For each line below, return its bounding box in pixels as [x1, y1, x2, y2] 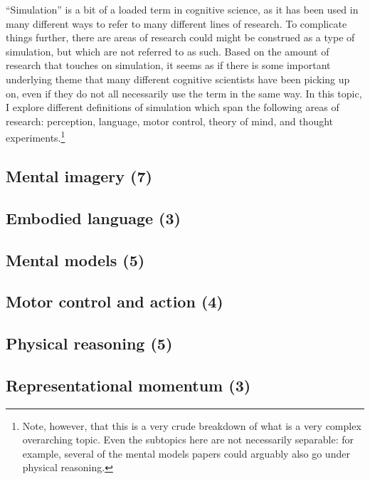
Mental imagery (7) [6, 164, 152, 186]
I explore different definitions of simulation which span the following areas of [6, 100, 339, 115]
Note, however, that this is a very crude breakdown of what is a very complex [22, 418, 361, 433]
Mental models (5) [6, 248, 145, 270]
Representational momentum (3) [6, 374, 251, 396]
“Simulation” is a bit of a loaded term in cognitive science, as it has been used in [6, 2, 359, 16]
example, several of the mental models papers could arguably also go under [22, 446, 350, 460]
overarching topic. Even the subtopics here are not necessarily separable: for [22, 432, 354, 447]
